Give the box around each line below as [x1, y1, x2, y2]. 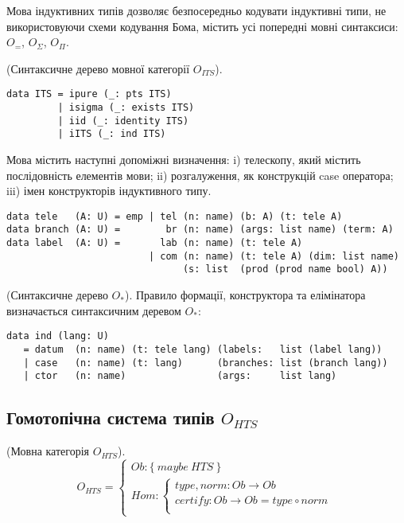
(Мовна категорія [6, 443, 90, 459]
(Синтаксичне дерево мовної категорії [6, 60, 190, 76]
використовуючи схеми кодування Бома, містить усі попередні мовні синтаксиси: [6, 18, 398, 34]
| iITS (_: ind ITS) [57, 128, 166, 140]
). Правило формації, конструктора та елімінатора [124, 287, 366, 303]
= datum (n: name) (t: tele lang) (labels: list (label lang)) [23, 343, 383, 355]
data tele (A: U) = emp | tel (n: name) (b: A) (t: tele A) [6, 210, 343, 222]
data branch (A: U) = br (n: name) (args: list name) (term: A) [6, 224, 394, 236]
